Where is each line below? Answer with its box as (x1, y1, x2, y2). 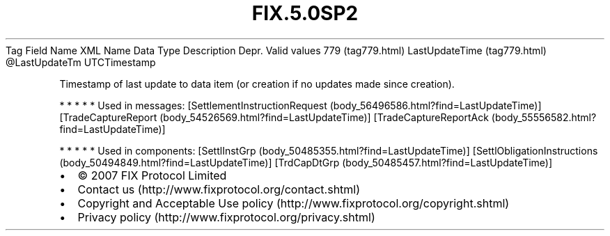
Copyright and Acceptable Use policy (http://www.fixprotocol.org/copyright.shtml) (77, 196, 510, 210)
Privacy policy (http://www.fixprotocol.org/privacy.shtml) (77, 210, 375, 224)
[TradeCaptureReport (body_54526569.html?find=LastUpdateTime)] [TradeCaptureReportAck (59, 111, 489, 123)
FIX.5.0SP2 (251, 1, 359, 25)
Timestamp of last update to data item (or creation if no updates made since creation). (59, 77, 455, 90)
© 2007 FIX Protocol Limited (77, 168, 227, 182)
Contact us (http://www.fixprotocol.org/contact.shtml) (77, 182, 361, 196)
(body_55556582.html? (491, 111, 597, 123)
